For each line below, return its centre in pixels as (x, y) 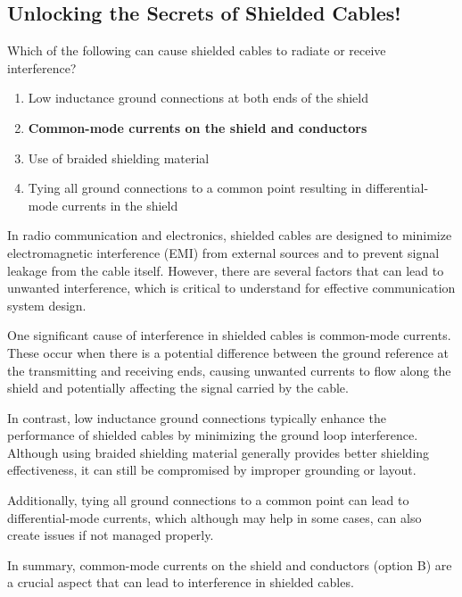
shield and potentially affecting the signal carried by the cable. (178, 388)
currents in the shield (120, 205)
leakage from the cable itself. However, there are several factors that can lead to (226, 270)
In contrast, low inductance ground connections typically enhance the (197, 417)
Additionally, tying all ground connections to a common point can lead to (208, 500)
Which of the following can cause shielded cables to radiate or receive (197, 50)
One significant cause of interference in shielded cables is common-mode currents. (229, 335)
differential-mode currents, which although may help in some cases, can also (214, 517)
